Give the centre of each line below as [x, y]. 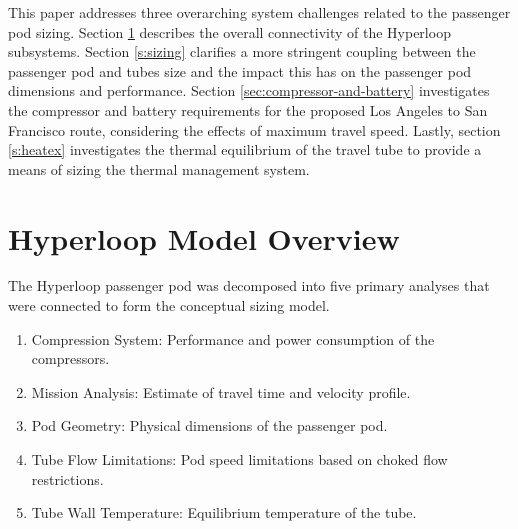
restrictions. [67, 478]
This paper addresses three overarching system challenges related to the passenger [259, 12]
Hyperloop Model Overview [204, 237]
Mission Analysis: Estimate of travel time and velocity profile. [221, 391]
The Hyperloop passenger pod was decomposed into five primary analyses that [249, 285]
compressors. [70, 358]
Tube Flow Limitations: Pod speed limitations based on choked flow [239, 459]
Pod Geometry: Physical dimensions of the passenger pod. [209, 425]
